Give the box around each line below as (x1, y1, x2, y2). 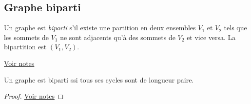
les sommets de (4, 32, 49, 42)
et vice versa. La (187, 32, 236, 42)
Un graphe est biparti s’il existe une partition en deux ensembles (4, 22, 196, 33)
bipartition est (4, 42, 47, 52)
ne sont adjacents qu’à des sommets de (60, 32, 175, 42)
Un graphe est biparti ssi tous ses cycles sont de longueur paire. (4, 74, 194, 84)
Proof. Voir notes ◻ (4, 91, 64, 101)
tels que (224, 22, 247, 33)
